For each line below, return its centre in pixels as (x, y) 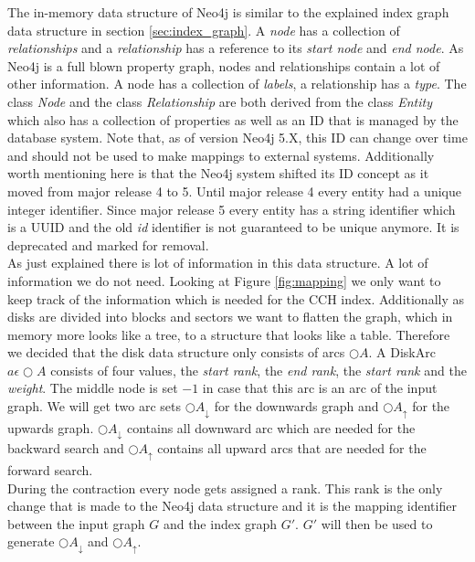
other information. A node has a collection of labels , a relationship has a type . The (237, 84)
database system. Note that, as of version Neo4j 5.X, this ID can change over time (237, 138)
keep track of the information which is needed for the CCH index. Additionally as (236, 298)
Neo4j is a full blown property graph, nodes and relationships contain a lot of (224, 65)
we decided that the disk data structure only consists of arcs (176, 352)
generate (31, 541)
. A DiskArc (402, 352)
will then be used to (377, 523)
